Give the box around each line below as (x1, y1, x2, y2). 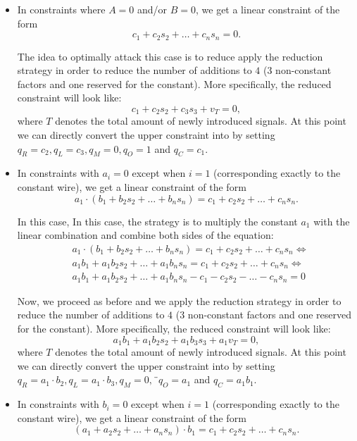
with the (313, 213, 350, 228)
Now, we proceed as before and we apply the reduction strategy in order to (17, 293, 342, 308)
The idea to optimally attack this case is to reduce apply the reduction (17, 49, 323, 63)
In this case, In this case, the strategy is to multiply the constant (17, 213, 298, 228)
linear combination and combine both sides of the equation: (17, 228, 274, 242)
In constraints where (17, 2, 106, 16)
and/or (137, 2, 168, 16)
